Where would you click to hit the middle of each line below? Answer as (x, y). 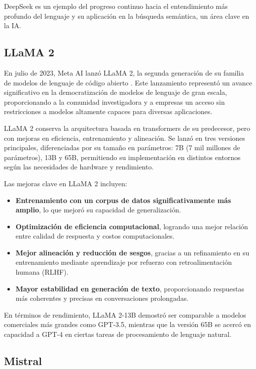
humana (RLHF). (42, 272)
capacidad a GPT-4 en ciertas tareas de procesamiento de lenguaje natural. (118, 334)
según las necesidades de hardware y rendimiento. (79, 167)
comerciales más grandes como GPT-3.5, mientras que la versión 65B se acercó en (128, 324)
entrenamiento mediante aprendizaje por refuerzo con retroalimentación (124, 262)
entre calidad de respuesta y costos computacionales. (95, 236)
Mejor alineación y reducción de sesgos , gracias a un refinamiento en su (132, 252)
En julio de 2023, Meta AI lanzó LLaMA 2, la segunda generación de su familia (124, 72)
